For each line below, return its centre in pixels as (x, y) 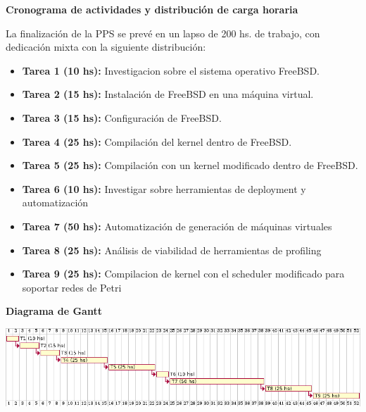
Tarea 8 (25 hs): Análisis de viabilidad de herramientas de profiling (172, 250)
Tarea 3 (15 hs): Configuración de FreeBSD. (122, 117)
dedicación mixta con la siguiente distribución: (106, 47)
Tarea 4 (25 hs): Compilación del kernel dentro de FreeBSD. (157, 141)
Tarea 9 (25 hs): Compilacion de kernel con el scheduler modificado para (183, 274)
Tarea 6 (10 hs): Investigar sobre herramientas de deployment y (164, 188)
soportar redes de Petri (72, 287)
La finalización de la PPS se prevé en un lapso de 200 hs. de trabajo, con (163, 33)
